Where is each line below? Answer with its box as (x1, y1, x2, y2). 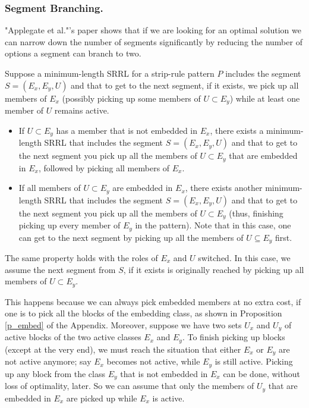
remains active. (54, 104, 109, 117)
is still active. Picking (215, 355, 293, 368)
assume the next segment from (5, 263, 116, 275)
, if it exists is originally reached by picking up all (123, 263, 304, 275)
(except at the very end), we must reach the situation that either (5, 343, 241, 355)
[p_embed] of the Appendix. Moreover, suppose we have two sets (5, 318, 242, 331)
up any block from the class (5, 367, 105, 379)
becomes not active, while (106, 355, 200, 368)
